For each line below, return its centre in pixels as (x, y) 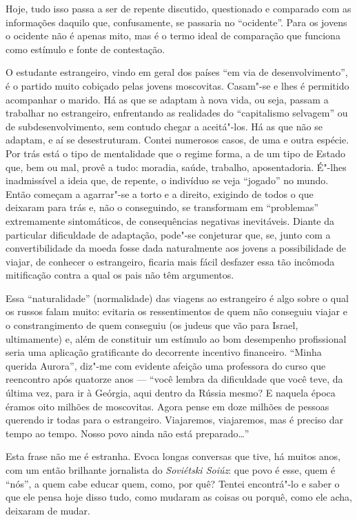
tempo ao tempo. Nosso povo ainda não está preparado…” (127, 433)
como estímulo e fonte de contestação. (85, 49)
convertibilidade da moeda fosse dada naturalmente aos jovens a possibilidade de (176, 248)
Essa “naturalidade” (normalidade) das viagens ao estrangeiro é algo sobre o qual (177, 298)
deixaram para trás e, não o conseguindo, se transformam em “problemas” (162, 207)
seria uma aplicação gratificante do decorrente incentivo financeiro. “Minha (164, 352)
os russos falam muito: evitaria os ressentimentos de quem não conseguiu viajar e (176, 311)
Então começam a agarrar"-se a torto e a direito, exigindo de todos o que (160, 193)
